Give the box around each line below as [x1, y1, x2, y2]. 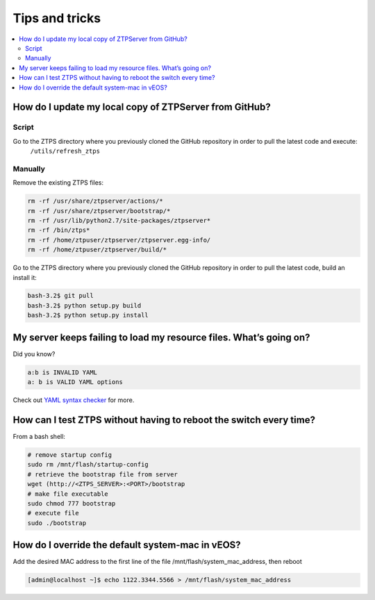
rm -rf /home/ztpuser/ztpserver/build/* [27, 246, 167, 253]
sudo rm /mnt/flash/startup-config [27, 460, 149, 469]
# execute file [27, 509, 79, 517]
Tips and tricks [12, 10, 101, 26]
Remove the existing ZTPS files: [12, 178, 104, 187]
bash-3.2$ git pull [27, 292, 94, 300]
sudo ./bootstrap [27, 519, 87, 527]
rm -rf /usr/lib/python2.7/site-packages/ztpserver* [27, 216, 211, 224]
